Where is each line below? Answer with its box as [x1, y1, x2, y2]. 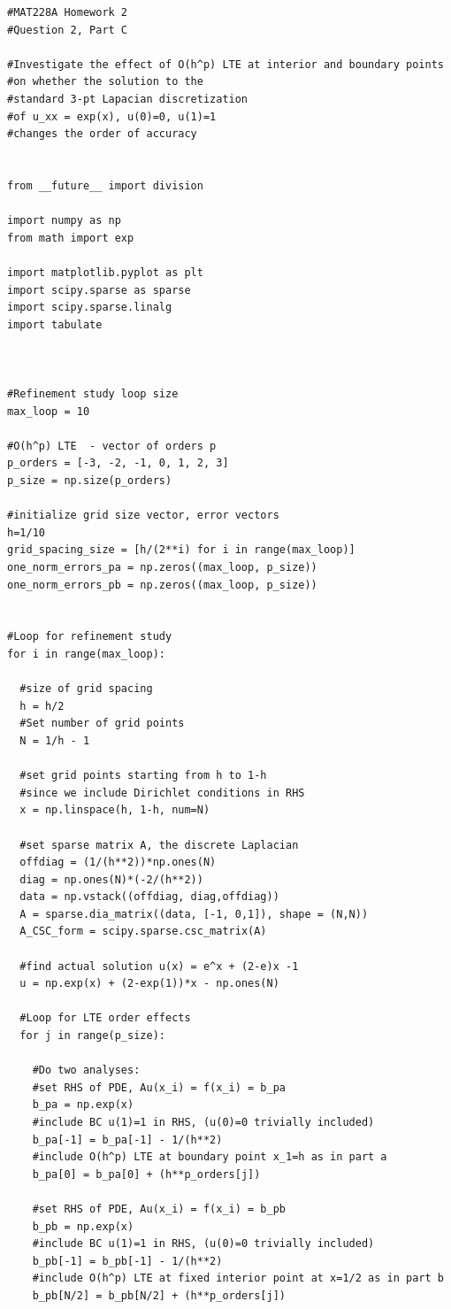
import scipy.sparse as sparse [7, 283, 191, 296]
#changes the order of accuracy [7, 127, 197, 141]
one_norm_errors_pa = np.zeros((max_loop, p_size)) [7, 561, 317, 574]
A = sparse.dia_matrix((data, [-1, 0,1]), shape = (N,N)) [19, 907, 369, 920]
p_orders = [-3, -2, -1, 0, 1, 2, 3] [7, 457, 229, 470]
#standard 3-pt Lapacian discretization [7, 92, 248, 105]
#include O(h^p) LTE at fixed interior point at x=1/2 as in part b [32, 1272, 444, 1285]
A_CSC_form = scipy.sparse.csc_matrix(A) [19, 925, 267, 938]
